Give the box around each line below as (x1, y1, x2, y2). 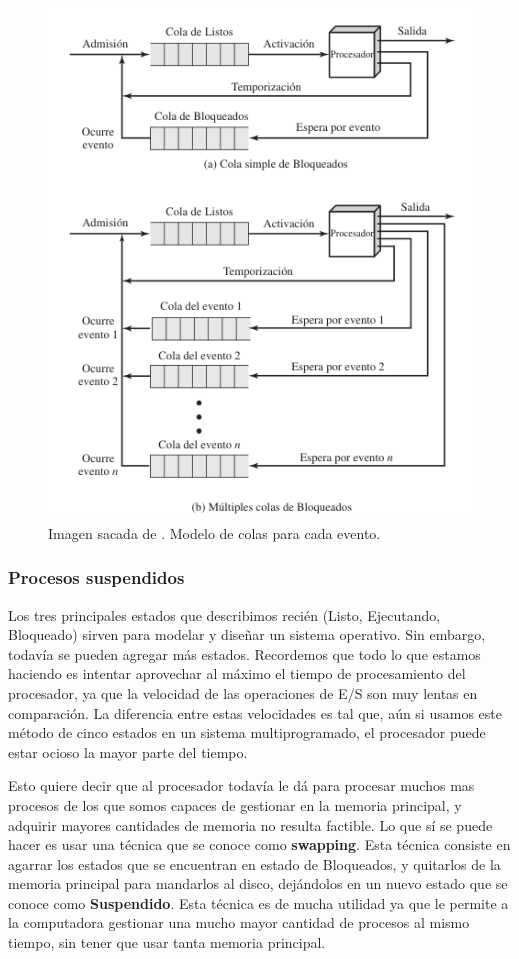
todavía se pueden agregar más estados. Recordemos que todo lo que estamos (8, 643, 481, 664)
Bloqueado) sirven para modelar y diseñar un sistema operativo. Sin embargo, (8, 624, 486, 645)
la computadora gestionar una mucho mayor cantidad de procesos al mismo (8, 912, 470, 933)
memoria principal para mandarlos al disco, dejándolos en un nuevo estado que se (8, 873, 508, 894)
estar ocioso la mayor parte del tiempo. (8, 741, 248, 762)
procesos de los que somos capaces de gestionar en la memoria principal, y (8, 794, 462, 815)
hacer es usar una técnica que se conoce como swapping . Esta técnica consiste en (8, 834, 511, 855)
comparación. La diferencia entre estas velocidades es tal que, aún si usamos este (8, 702, 502, 723)
